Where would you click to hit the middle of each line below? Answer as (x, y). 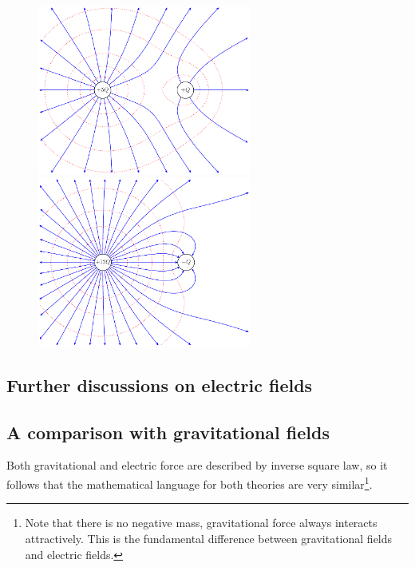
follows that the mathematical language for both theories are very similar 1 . (190, 483)
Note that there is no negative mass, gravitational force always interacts (201, 523)
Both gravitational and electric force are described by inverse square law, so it (197, 465)
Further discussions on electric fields (160, 385)
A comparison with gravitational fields (168, 432)
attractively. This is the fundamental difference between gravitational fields (209, 538)
